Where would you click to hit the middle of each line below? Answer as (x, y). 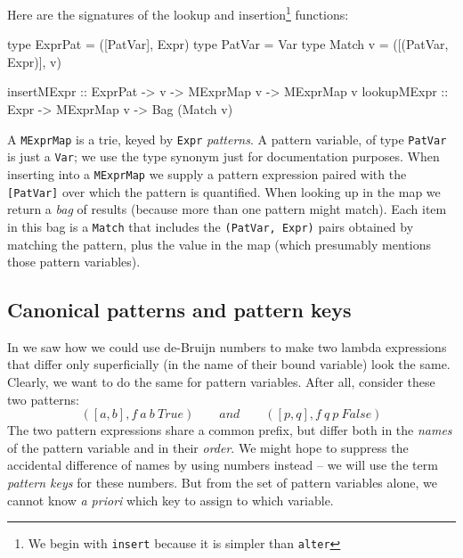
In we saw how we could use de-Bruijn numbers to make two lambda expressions (227, 346)
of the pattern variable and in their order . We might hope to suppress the (208, 447)
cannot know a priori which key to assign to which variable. (171, 500)
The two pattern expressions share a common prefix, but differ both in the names (230, 430)
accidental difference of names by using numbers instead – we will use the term (223, 465)
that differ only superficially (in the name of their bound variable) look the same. (229, 364)
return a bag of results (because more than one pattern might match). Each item (227, 209)
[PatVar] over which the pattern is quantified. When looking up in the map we (224, 191)
